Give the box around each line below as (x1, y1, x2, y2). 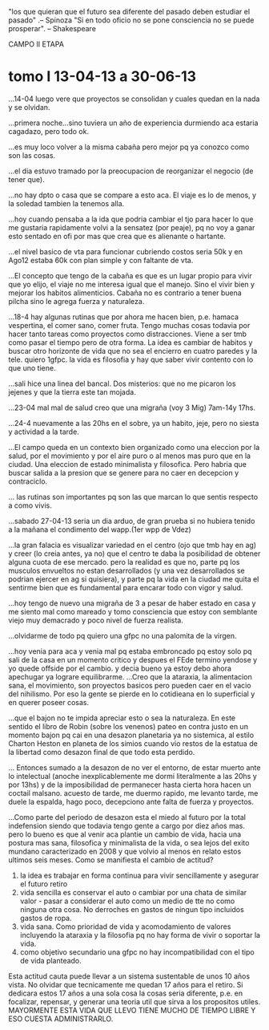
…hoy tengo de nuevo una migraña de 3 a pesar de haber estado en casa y (8, 598, 256, 608)
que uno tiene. (8, 363, 56, 372)
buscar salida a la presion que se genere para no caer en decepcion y (8, 468, 239, 477)
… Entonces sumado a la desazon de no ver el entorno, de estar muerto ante (8, 762, 261, 772)
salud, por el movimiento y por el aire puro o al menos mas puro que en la (8, 451, 251, 460)
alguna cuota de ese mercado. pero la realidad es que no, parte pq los (8, 557, 240, 566)
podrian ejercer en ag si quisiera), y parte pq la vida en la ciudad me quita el (8, 574, 259, 584)
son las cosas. (8, 150, 56, 160)
